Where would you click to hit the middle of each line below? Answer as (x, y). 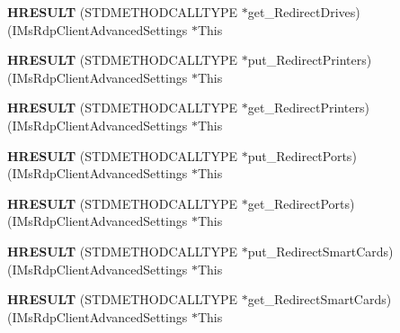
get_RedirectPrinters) (308, 108)
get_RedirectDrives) (304, 12)
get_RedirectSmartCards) (320, 299)
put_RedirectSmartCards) (320, 251)
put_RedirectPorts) (302, 155)
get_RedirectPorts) (301, 203)
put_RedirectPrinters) (310, 60)
